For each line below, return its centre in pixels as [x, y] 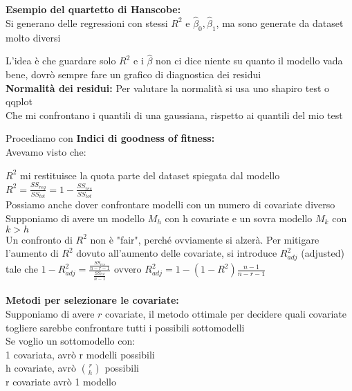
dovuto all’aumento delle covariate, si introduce [177, 253]
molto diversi [33, 37]
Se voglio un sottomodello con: [71, 341]
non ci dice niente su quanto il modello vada [249, 61]
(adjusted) [323, 253]
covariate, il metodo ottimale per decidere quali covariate [226, 313]
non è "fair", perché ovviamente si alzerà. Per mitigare [205, 239]
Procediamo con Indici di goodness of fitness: [110, 138]
